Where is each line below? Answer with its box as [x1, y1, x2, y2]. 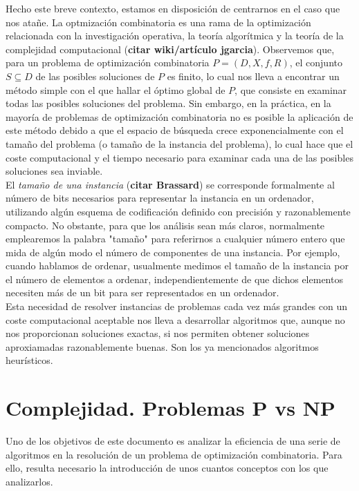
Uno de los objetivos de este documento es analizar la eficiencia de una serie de [6, 434, 340, 448]
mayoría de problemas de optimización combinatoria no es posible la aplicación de [6, 109, 353, 124]
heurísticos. [6, 353, 53, 367]
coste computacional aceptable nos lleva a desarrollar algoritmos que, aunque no [6, 312, 345, 327]
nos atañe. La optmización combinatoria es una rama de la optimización [6, 15, 311, 29]
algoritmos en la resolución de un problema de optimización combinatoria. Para [6, 447, 342, 461]
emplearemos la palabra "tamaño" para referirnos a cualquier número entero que [6, 231, 345, 246]
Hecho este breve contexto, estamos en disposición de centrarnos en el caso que [6, 1, 340, 15]
